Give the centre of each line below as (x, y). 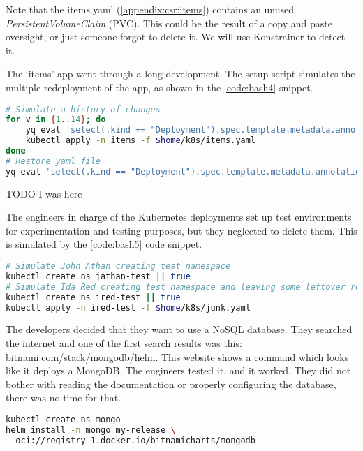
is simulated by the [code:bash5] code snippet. (104, 244)
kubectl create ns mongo (63, 420)
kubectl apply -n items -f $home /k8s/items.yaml (141, 141)
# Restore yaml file (53, 161)
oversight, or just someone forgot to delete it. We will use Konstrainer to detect (176, 37)
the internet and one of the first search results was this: (124, 343)
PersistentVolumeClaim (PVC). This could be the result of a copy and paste (169, 23)
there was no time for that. (64, 398)
